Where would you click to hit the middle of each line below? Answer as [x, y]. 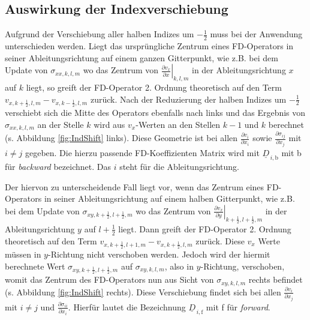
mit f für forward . [238, 306]
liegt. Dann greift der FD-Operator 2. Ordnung [205, 228]
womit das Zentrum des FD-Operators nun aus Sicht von [109, 279]
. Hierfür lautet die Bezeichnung [127, 306]
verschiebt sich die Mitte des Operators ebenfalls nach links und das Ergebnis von [155, 113]
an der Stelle [61, 124]
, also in [179, 266]
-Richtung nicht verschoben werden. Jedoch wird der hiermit [159, 254]
